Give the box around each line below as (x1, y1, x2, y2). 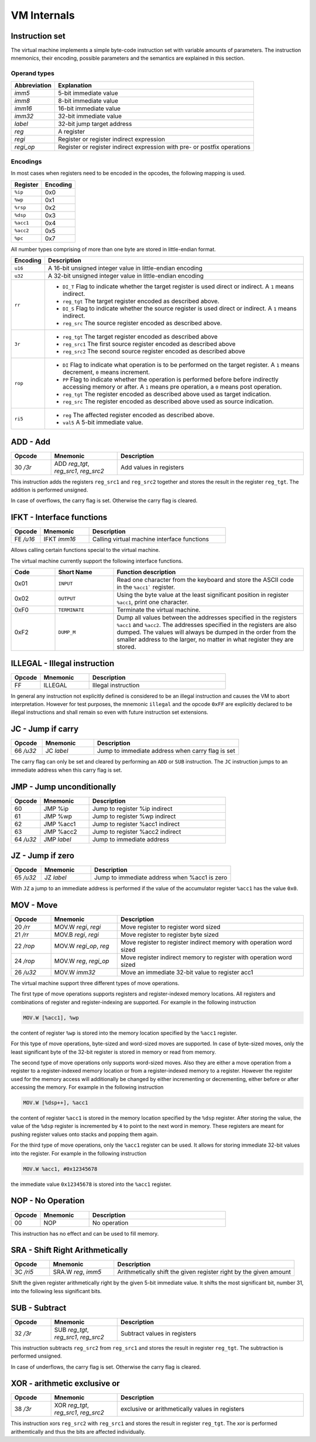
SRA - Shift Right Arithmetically (11, 1245, 128, 1255)
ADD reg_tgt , (54, 459, 90, 468)
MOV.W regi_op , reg (54, 942, 109, 950)
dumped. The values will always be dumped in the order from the (116, 628, 297, 636)
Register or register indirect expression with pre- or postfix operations (57, 142, 251, 151)
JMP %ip (43, 804, 69, 813)
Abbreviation (14, 81, 52, 89)
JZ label (44, 874, 67, 882)
